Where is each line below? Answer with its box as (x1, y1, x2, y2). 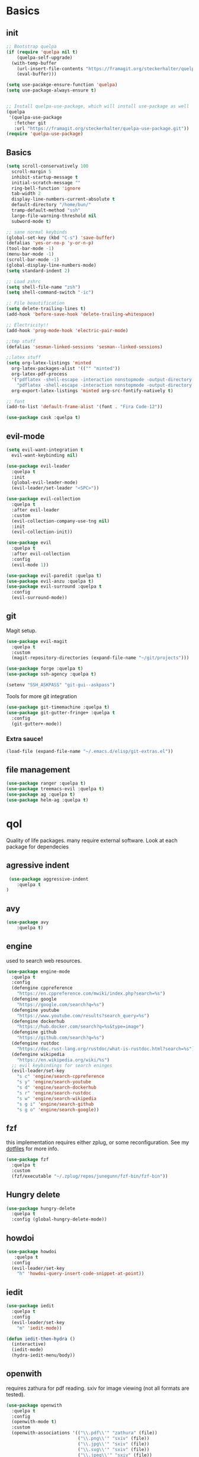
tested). (6, 1390, 25, 1398)
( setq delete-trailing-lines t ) (6, 306, 86, 312)
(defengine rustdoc (11, 1040, 60, 1046)
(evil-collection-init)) (11, 529, 73, 535)
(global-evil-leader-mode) (11, 480, 78, 485)
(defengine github (11, 1029, 57, 1035)
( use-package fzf (6, 1157, 49, 1163)
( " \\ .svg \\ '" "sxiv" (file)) (78, 1446, 150, 1452)
